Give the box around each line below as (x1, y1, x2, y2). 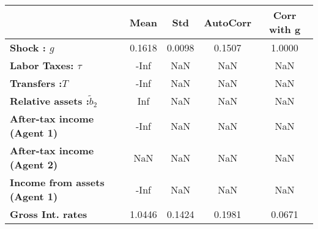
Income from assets (10, 175, 105, 189)
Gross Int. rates (10, 207, 87, 221)
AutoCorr (204, 15, 252, 29)
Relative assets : (10, 94, 89, 108)
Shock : (10, 40, 46, 54)
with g (269, 22, 301, 36)
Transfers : (10, 76, 62, 90)
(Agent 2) (10, 157, 58, 171)
